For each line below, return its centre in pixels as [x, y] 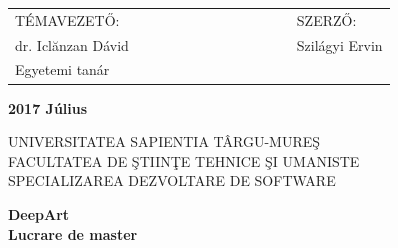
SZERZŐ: [326, 19]
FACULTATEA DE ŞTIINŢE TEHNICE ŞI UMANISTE [184, 160]
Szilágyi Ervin [339, 44]
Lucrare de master [73, 233]
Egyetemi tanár [62, 69]
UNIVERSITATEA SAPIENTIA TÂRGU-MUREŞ [164, 141]
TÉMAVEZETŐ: [67, 19]
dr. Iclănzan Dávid [72, 44]
